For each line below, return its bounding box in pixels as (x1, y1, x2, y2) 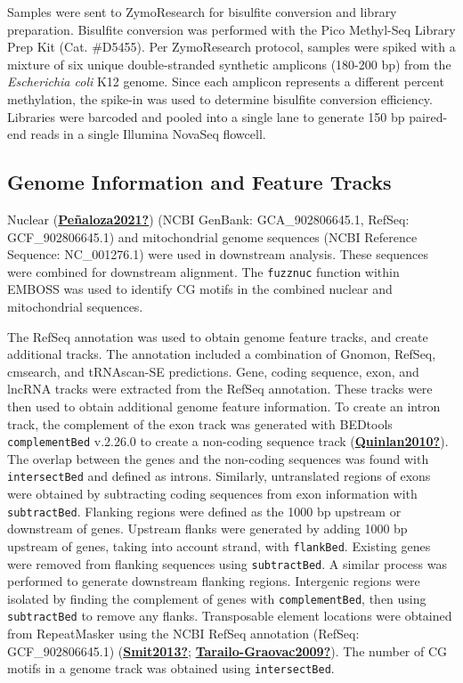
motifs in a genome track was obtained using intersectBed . (7, 659, 335, 678)
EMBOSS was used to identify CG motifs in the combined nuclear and (7, 280, 393, 298)
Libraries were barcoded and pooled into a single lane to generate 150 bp (7, 107, 405, 126)
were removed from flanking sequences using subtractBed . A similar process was (7, 554, 447, 573)
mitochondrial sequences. (7, 297, 143, 315)
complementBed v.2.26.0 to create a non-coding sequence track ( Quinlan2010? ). (7, 432, 449, 451)
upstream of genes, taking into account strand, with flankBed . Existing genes (7, 536, 431, 555)
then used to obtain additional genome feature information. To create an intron (7, 396, 441, 415)
